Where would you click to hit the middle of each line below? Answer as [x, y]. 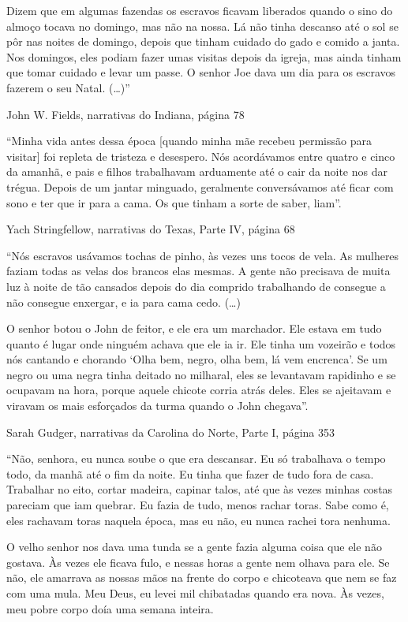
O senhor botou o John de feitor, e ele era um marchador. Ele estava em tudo [194, 328]
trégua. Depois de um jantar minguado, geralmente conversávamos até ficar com [200, 186]
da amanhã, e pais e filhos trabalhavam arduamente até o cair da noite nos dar [197, 171]
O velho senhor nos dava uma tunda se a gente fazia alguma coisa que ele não [194, 547]
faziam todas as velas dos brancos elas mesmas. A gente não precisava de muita [198, 271]
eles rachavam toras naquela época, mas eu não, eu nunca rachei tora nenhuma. [198, 520]
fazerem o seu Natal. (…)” [68, 87]
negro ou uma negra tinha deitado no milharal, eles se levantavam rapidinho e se [201, 374]
